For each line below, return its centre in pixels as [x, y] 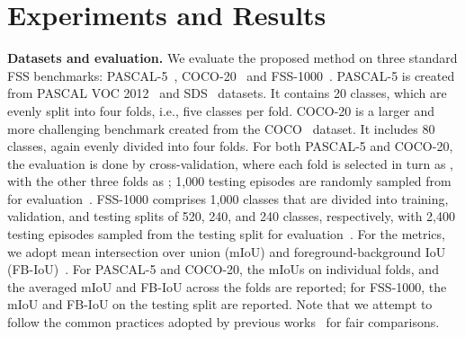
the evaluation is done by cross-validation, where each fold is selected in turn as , [230, 163]
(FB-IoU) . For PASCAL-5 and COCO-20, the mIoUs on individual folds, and [223, 269]
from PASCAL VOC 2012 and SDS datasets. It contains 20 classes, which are [227, 93]
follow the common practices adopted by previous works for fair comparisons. [224, 322]
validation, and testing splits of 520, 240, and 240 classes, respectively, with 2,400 [231, 216]
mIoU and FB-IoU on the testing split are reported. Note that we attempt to [220, 304]
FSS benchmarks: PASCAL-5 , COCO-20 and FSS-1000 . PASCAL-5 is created [231, 75]
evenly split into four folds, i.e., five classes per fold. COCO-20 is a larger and [221, 110]
